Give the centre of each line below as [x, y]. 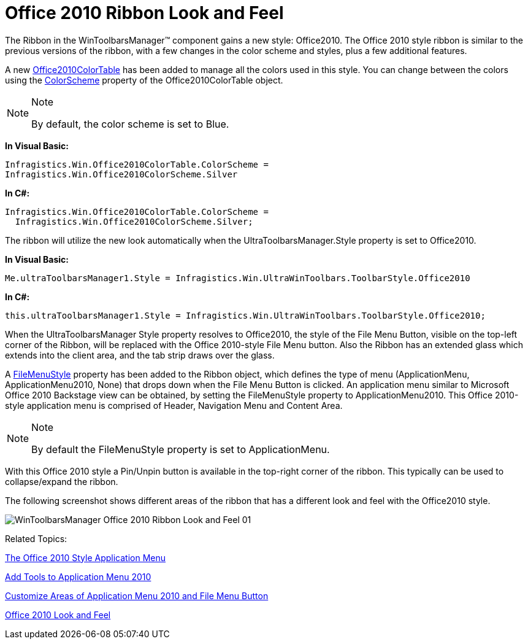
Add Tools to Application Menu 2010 [78, 576]
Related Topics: [36, 538]
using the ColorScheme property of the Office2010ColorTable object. [144, 80]
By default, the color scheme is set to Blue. [130, 124]
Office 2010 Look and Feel [58, 615]
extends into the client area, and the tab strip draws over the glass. [140, 355]
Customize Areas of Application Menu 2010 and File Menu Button [137, 596]
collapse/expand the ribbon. [62, 481]
